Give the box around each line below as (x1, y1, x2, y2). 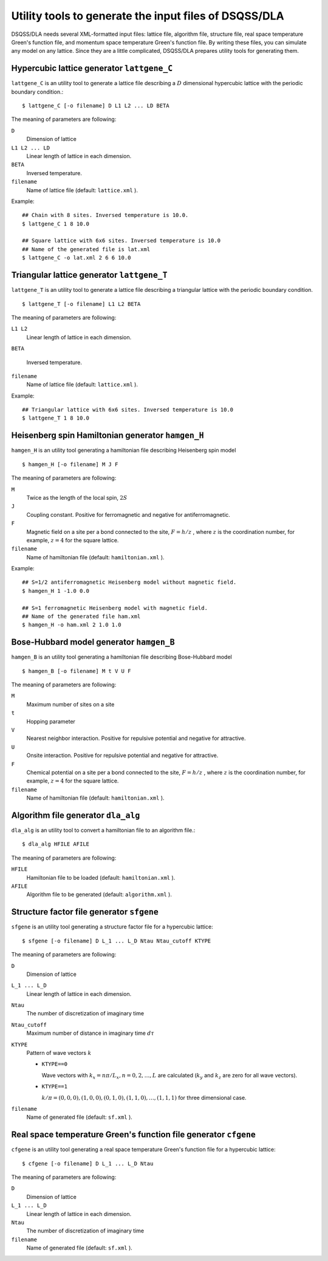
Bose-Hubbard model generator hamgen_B (11, 637, 176, 648)
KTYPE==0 (41, 1061, 68, 1068)
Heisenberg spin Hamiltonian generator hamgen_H (11, 430, 204, 441)
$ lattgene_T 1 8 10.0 (22, 415, 90, 422)
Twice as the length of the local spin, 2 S (26, 494, 128, 501)
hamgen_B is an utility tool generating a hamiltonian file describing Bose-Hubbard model (11, 654, 232, 661)
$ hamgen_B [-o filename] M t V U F (22, 668, 131, 674)
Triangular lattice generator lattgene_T (11, 270, 168, 280)
